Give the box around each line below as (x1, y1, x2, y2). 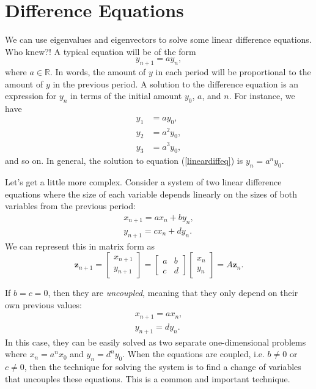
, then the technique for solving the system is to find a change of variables (24, 360, 301, 373)
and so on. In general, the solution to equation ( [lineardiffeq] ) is (5, 154, 243, 167)
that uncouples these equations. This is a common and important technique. (5, 372, 290, 385)
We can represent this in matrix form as (5, 239, 155, 252)
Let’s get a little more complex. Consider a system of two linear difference (5, 176, 282, 188)
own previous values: (5, 298, 82, 311)
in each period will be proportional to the (155, 65, 311, 78)
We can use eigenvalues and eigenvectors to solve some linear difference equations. (5, 33, 312, 46)
